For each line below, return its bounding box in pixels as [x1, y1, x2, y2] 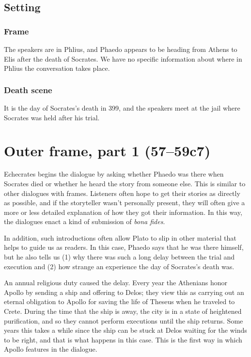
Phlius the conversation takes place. [4, 63, 110, 73]
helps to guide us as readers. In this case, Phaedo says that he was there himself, [4, 242, 244, 252]
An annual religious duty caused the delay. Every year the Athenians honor [4, 277, 228, 288]
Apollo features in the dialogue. [4, 344, 97, 354]
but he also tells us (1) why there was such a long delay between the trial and [4, 252, 235, 262]
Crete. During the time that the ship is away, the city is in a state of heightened [4, 306, 242, 316]
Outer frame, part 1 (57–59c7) [4, 141, 211, 161]
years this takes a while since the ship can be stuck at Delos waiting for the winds [4, 325, 247, 335]
